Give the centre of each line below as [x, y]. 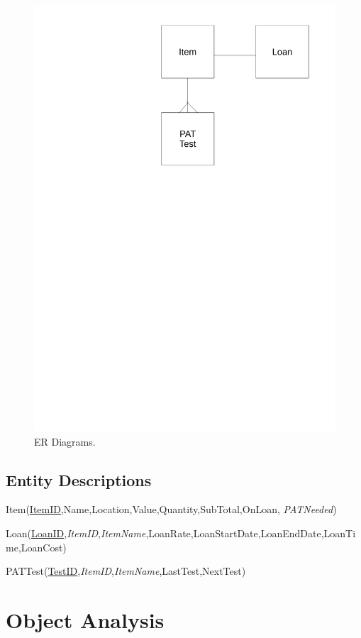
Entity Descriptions [79, 479]
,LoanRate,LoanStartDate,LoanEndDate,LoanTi [251, 533]
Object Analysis [85, 619]
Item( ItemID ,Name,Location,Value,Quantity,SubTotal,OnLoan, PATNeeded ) [171, 509]
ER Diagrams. [65, 441]
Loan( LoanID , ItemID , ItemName [76, 533]
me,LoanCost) [36, 547]
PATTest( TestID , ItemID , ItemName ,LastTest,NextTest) [126, 571]
